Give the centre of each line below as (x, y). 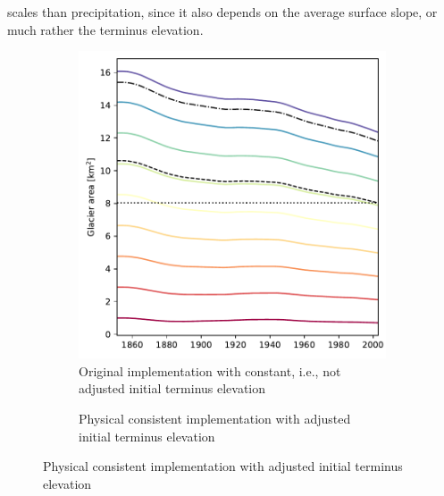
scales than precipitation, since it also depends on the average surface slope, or (222, 12)
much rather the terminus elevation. (105, 29)
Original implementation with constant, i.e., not (210, 370)
